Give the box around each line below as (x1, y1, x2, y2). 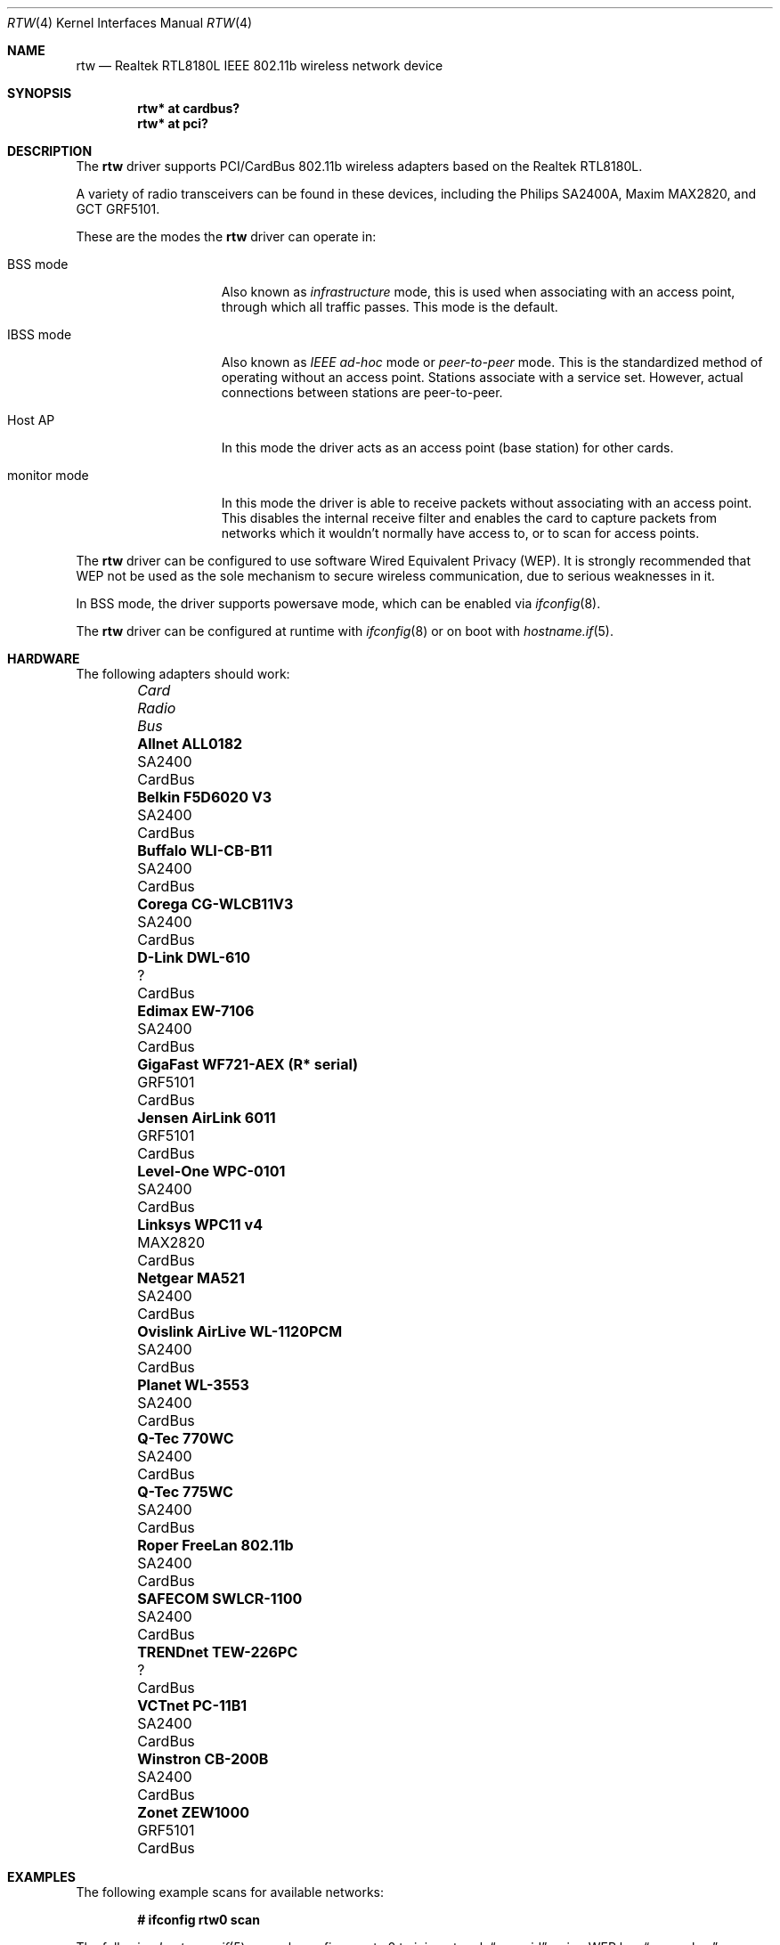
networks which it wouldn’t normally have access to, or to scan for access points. (221, 525, 700, 541)
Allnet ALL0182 (137, 735, 243, 753)
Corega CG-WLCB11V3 (137, 895, 294, 913)
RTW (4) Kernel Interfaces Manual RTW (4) (7, 15, 253, 30)
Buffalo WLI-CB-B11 (137, 842, 272, 859)
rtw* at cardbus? (137, 101, 240, 116)
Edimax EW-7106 (137, 1002, 255, 1020)
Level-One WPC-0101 (137, 1162, 286, 1180)
